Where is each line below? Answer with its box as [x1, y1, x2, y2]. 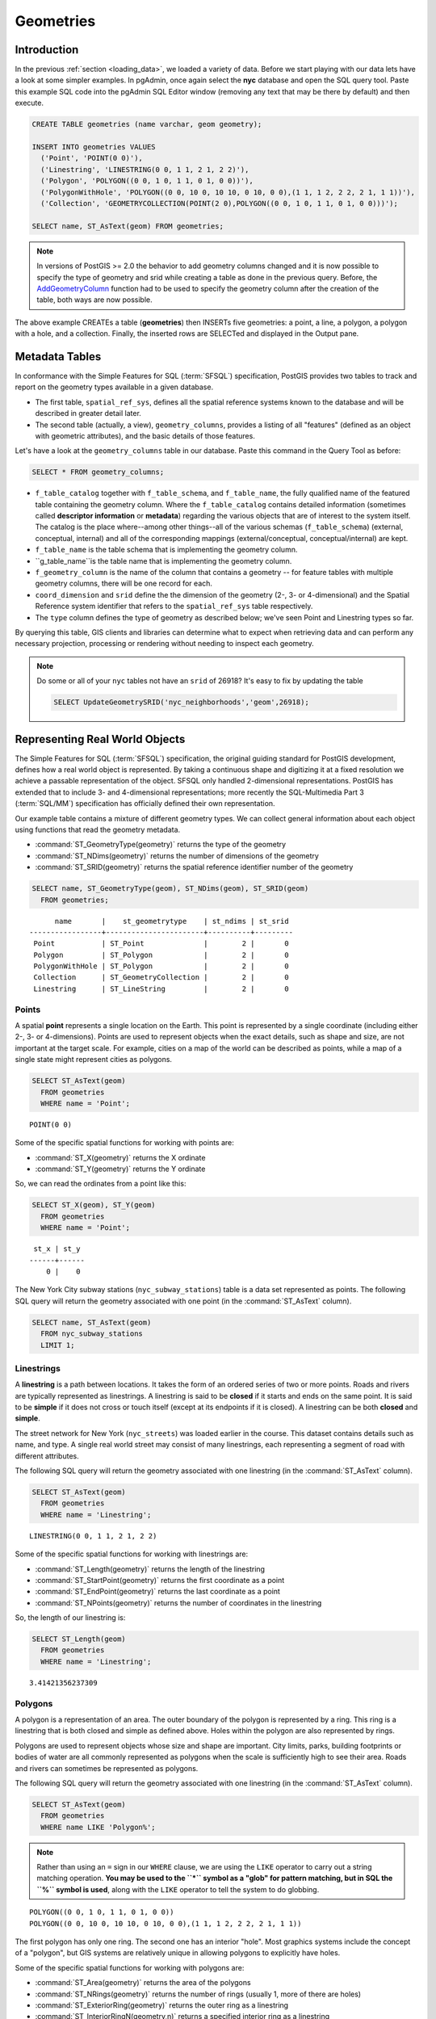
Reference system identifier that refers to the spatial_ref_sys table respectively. [35, 602, 313, 611]
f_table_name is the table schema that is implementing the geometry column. [35, 545, 298, 555]
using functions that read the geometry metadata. [15, 825, 181, 834]
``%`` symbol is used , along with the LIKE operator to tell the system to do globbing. [36, 1884, 320, 1894]
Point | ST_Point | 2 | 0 [33, 939, 290, 948]
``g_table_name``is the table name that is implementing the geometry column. [35, 556, 292, 565]
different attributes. [15, 1450, 80, 1461]
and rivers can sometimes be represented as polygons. [15, 1763, 199, 1773]
